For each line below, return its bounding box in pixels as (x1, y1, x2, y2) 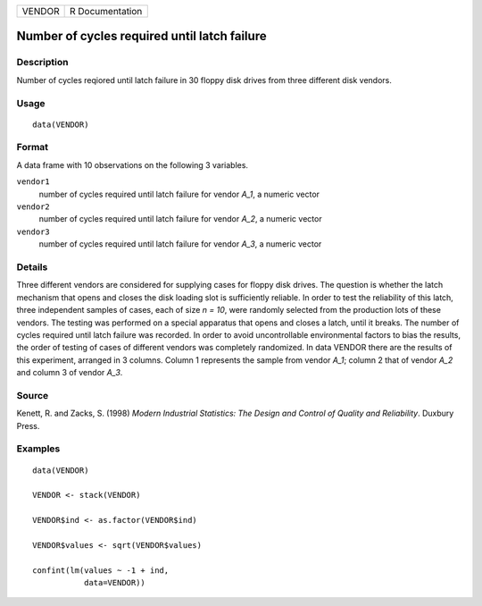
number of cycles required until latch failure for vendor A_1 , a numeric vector (38, 189, 320, 199)
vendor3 (16, 226, 51, 237)
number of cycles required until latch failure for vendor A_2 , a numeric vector (38, 214, 322, 224)
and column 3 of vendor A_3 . (16, 367, 123, 378)
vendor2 (16, 202, 51, 212)
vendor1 (16, 177, 51, 187)
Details (16, 260, 48, 273)
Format (16, 141, 49, 154)
